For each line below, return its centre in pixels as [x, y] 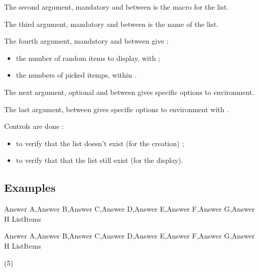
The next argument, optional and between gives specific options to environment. [129, 92]
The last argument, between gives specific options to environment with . [117, 109]
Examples [30, 188]
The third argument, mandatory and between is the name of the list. [111, 24]
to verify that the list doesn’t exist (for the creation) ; [100, 143]
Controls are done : [34, 126]
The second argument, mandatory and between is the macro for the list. [117, 7]
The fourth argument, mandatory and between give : [86, 41]
